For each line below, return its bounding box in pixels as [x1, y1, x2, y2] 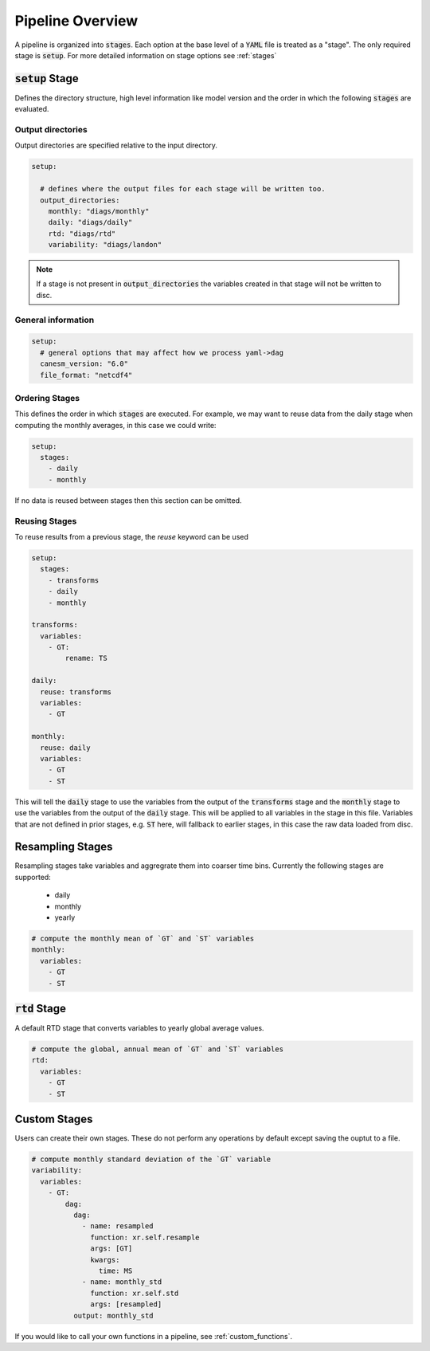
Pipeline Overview [14, 12, 139, 29]
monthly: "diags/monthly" [48, 206, 150, 215]
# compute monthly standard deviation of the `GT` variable [31, 1155, 272, 1164]
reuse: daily [40, 743, 91, 752]
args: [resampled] [90, 1300, 162, 1309]
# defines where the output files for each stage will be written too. [40, 184, 326, 194]
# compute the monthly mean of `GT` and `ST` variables [31, 934, 255, 943]
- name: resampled [81, 1222, 154, 1231]
